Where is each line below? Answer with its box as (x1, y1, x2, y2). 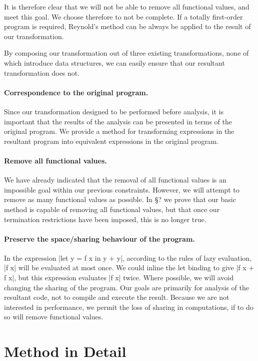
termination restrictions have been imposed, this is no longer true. (4, 214, 206, 224)
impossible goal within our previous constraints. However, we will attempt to (4, 184, 239, 195)
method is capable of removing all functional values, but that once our (4, 204, 220, 214)
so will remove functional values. (4, 311, 103, 322)
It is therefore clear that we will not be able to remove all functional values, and (4, 2, 249, 12)
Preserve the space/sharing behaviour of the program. (4, 233, 195, 244)
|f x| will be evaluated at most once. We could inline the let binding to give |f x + (4, 262, 254, 273)
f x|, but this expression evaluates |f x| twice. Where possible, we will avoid (4, 272, 234, 283)
